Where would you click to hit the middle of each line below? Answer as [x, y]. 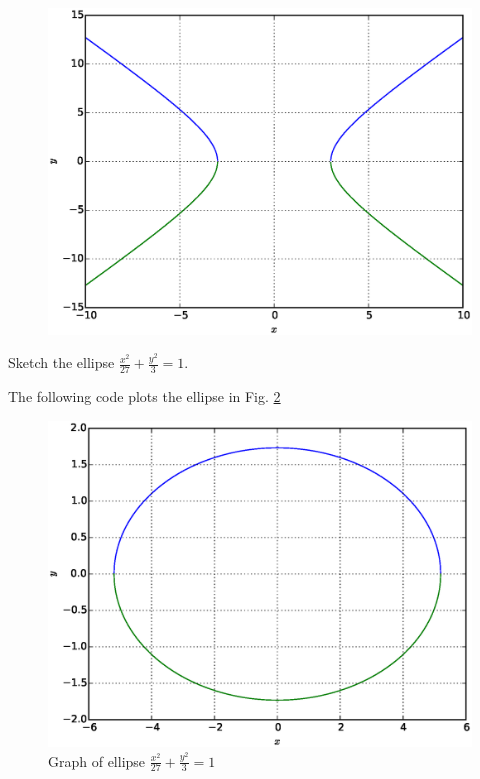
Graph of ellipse [97, 760]
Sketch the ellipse [61, 362]
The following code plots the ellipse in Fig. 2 [144, 396]
